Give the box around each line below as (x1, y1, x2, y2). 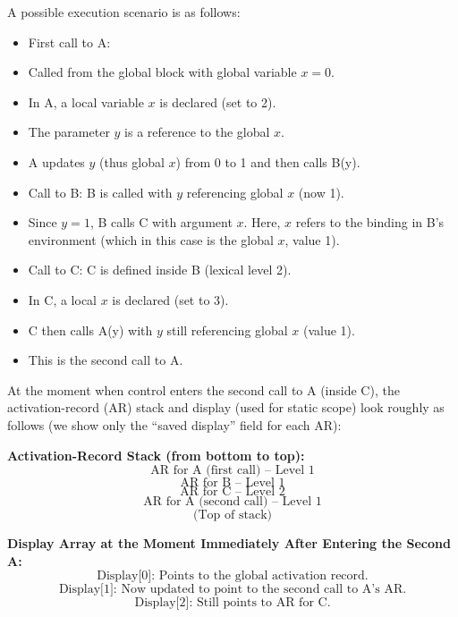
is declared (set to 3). (112, 290, 229, 308)
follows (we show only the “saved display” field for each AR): (7, 415, 342, 434)
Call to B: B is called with (28, 182, 173, 201)
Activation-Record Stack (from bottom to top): (7, 445, 305, 464)
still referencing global (166, 320, 288, 339)
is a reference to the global (124, 123, 270, 141)
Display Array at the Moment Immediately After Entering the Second (7, 534, 451, 553)
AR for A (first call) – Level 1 (150, 464, 315, 478)
